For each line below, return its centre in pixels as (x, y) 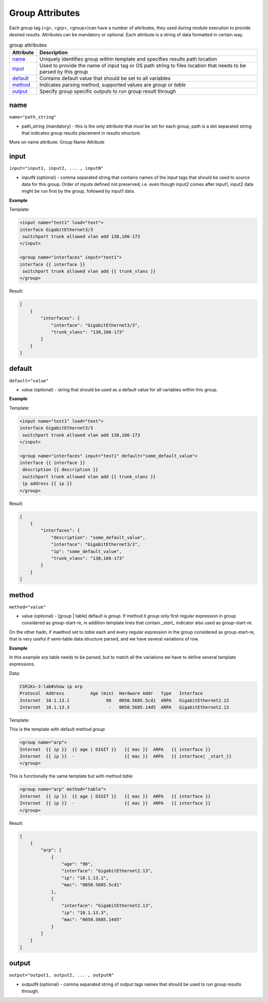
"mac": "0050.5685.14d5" (92, 920)
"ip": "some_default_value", (86, 551)
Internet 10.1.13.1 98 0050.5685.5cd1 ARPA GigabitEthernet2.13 (124, 700)
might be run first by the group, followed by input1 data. (78, 191)
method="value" (28, 607)
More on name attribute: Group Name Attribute (57, 142)
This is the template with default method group (57, 729)
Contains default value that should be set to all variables (105, 78)
